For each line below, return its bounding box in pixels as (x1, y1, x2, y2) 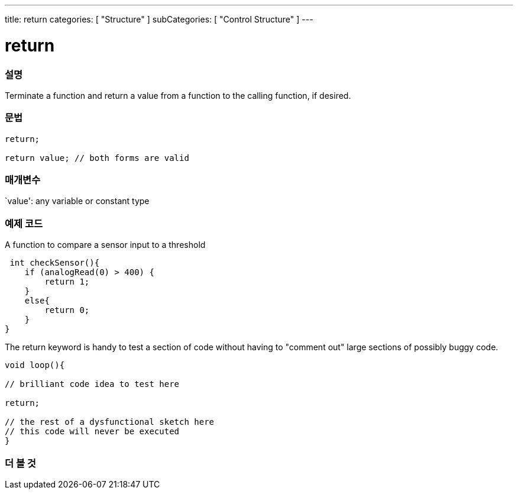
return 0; (44, 305, 90, 315)
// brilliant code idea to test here (5, 379, 180, 389)
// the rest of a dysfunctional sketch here (5, 417, 215, 427)
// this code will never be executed (5, 427, 180, 437)
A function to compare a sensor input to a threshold (5, 240, 206, 250)
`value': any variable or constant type (5, 196, 150, 206)
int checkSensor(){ (9, 258, 100, 268)
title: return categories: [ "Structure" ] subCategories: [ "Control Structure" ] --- (5, 14, 313, 24)
